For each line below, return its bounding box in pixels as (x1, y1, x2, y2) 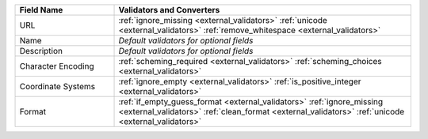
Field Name (19, 5, 63, 15)
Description (19, 46, 63, 56)
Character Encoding (19, 61, 94, 71)
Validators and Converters (118, 5, 220, 15)
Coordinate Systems (19, 81, 95, 92)
